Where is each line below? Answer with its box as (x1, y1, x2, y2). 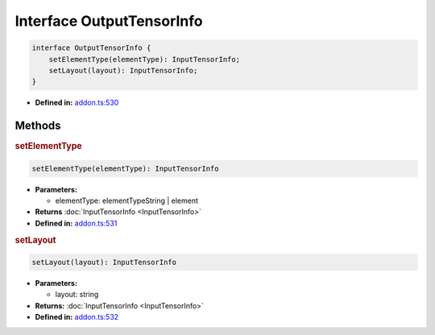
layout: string (55, 290, 99, 300)
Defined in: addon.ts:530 (35, 97, 119, 108)
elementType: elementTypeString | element (55, 196, 199, 205)
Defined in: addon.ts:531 (35, 218, 118, 228)
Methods (14, 119, 61, 133)
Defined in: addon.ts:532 (35, 312, 119, 322)
